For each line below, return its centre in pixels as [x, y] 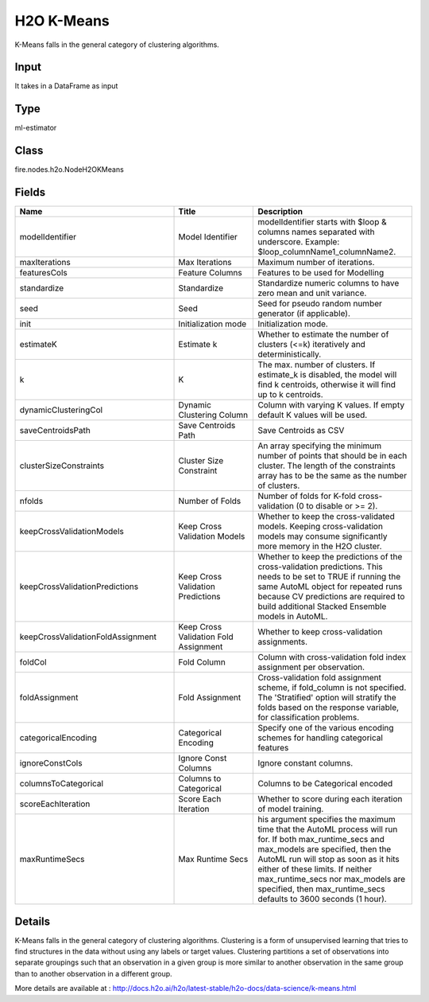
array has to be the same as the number [332, 476]
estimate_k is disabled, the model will [327, 375]
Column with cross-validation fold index [332, 657]
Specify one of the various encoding [326, 728]
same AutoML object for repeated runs [330, 587]
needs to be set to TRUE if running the [329, 577]
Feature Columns [210, 273]
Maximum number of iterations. [316, 263]
